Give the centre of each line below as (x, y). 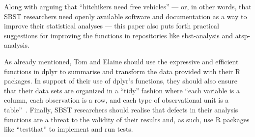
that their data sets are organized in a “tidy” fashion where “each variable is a (122, 90)
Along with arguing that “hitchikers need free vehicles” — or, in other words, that (128, 6)
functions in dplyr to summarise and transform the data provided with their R (122, 71)
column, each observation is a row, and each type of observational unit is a (116, 100)
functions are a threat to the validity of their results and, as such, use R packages (127, 119)
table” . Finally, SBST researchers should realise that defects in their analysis (121, 109)
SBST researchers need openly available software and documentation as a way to (126, 16)
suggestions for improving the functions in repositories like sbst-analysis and (119, 35)
